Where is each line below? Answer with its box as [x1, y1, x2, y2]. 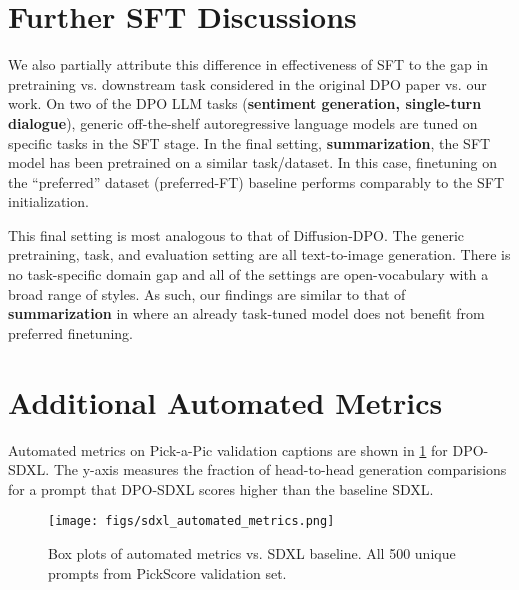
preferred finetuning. [8, 322, 133, 343]
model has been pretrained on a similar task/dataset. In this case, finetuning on [8, 152, 498, 173]
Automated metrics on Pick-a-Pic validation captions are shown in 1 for [8, 439, 448, 460]
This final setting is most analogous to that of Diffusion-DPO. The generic [8, 224, 465, 245]
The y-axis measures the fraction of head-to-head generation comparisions [53, 459, 507, 480]
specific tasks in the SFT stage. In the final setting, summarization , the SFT [8, 132, 491, 153]
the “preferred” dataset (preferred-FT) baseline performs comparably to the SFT [8, 171, 505, 192]
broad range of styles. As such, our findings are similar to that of [8, 283, 406, 304]
